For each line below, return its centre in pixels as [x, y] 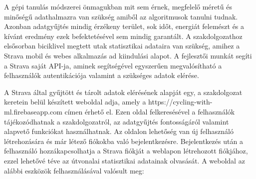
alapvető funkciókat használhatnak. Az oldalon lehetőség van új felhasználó [119, 131]
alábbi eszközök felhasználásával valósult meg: [74, 170]
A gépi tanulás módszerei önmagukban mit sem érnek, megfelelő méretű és [118, 6]
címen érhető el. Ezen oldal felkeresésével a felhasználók [150, 111]
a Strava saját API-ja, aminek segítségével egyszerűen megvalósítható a [113, 65]
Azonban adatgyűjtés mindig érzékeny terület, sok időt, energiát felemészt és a [124, 26]
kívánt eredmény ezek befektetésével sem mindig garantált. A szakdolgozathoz [123, 36]
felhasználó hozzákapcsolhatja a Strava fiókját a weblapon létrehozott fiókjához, [126, 151]
